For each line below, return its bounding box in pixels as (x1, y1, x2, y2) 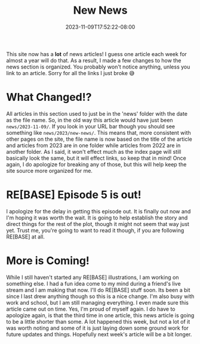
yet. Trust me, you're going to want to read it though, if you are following (6, 227, 184, 234)
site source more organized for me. (6, 167, 93, 174)
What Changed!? (6, 91, 92, 104)
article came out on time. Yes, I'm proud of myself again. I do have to (6, 305, 176, 312)
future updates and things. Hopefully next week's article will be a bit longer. (6, 330, 192, 337)
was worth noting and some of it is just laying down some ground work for (6, 324, 189, 331)
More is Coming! (6, 254, 90, 267)
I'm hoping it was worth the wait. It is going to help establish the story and (6, 214, 188, 221)
